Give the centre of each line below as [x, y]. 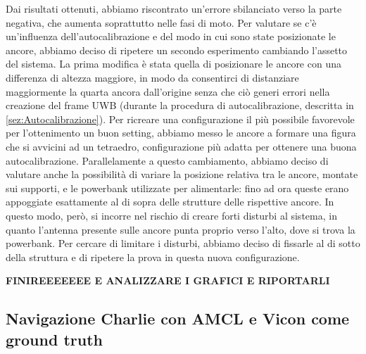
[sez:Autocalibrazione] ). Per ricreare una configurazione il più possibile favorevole [180, 119]
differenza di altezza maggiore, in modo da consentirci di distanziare [152, 77]
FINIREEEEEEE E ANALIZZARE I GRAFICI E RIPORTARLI [168, 280]
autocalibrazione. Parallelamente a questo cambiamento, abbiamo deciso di [167, 160]
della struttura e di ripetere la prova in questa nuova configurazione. [153, 257]
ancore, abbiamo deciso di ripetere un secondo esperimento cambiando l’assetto [177, 50]
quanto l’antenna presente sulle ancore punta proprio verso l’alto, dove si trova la [181, 229]
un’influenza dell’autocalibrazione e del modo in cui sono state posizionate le [171, 36]
